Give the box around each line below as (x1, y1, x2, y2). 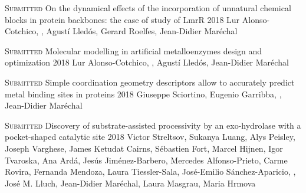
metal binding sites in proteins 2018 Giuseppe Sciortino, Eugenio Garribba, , (5, 87, 282, 100)
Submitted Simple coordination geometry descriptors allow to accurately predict (5, 76, 295, 88)
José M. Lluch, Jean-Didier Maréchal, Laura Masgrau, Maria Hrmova (5, 176, 256, 189)
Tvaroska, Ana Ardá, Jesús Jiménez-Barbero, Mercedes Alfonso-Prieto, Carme (5, 153, 288, 166)
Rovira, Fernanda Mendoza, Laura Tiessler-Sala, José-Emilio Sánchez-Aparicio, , (5, 165, 296, 178)
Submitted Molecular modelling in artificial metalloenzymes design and (5, 44, 262, 57)
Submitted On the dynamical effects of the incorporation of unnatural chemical (5, 2, 291, 14)
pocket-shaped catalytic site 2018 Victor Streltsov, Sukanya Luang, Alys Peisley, (5, 130, 295, 143)
